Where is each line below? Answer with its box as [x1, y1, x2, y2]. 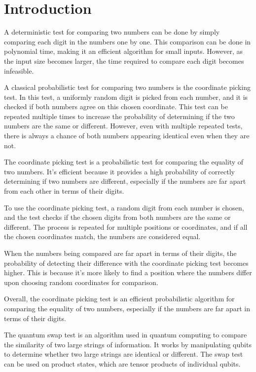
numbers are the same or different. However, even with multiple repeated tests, [4, 121, 243, 131]
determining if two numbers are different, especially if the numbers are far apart [4, 176, 246, 186]
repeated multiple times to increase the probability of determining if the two [4, 111, 235, 121]
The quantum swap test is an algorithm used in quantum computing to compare [4, 330, 247, 340]
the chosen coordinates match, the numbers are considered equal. [4, 231, 201, 242]
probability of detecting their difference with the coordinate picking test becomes [4, 257, 249, 268]
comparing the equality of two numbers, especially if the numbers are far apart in [4, 303, 251, 313]
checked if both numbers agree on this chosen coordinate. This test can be [4, 101, 228, 112]
